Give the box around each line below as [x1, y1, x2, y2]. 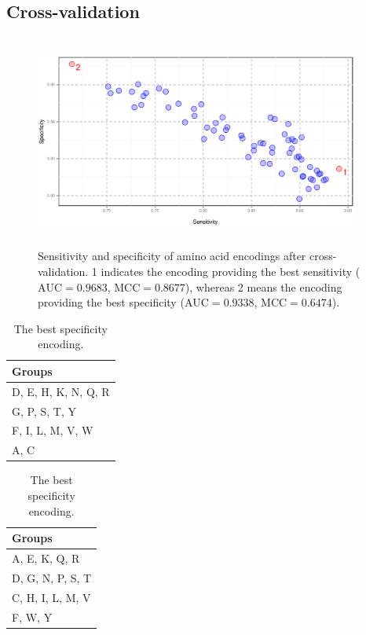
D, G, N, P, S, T [12, 569, 92, 585]
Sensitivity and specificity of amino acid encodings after [38, 248, 306, 264]
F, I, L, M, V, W [12, 422, 93, 439]
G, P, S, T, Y [12, 402, 76, 419]
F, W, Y [12, 608, 53, 625]
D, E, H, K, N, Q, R [12, 383, 110, 399]
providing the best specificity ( [38, 294, 185, 310]
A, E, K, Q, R [12, 550, 80, 567]
